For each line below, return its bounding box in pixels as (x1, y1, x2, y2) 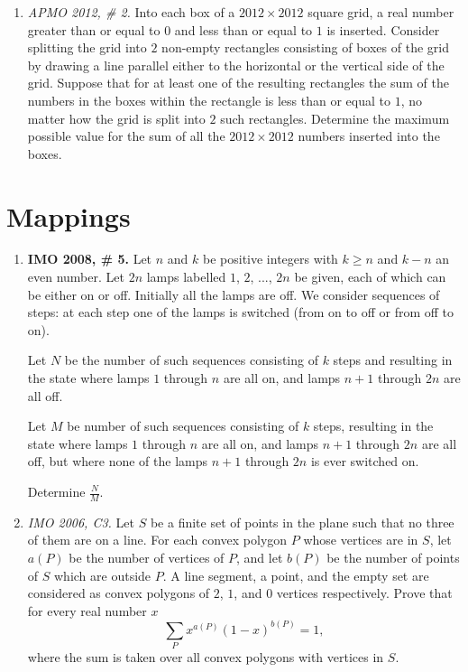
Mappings (6, 197, 131, 234)
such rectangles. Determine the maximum (220, 108, 450, 127)
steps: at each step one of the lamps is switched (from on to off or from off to (27, 303, 454, 322)
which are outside (54, 565, 151, 584)
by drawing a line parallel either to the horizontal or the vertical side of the (27, 55, 445, 74)
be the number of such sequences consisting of (64, 350, 318, 369)
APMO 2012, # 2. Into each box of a (27, 3, 235, 21)
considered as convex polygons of (27, 583, 210, 602)
